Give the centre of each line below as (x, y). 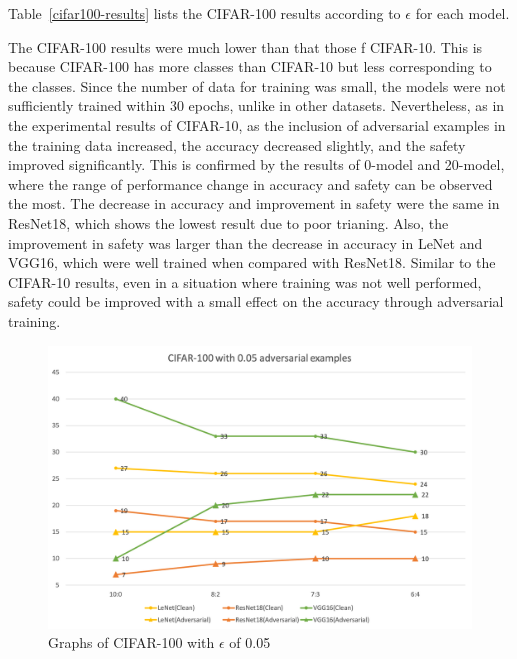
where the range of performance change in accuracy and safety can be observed (250, 183)
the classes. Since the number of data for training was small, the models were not (257, 85)
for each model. (462, 13)
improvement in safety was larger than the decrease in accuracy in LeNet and (245, 242)
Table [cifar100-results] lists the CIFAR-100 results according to (204, 13)
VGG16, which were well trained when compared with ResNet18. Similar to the (252, 262)
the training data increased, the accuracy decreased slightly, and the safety (237, 144)
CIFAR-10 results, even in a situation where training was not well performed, (245, 281)
